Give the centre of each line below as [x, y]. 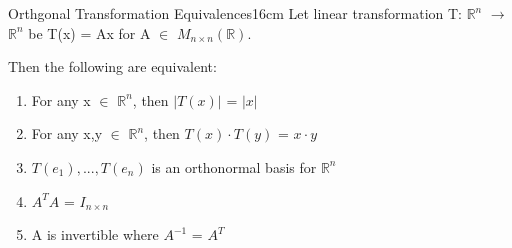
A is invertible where [95, 234]
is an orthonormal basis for [234, 166]
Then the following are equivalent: [112, 66]
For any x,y [67, 133]
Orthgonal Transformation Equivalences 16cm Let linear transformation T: [235, 13]
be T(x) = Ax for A [89, 32]
